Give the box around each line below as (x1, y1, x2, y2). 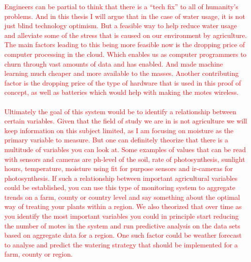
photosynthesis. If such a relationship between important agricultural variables (4, 173, 237, 183)
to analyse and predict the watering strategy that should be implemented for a (4, 239, 238, 249)
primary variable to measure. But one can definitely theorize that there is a (4, 135, 228, 145)
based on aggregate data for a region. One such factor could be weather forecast (4, 230, 242, 240)
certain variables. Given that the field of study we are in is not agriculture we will (4, 116, 248, 126)
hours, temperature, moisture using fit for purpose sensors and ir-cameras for (4, 163, 233, 174)
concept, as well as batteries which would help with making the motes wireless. (4, 87, 239, 97)
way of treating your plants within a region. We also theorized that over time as (4, 201, 242, 211)
